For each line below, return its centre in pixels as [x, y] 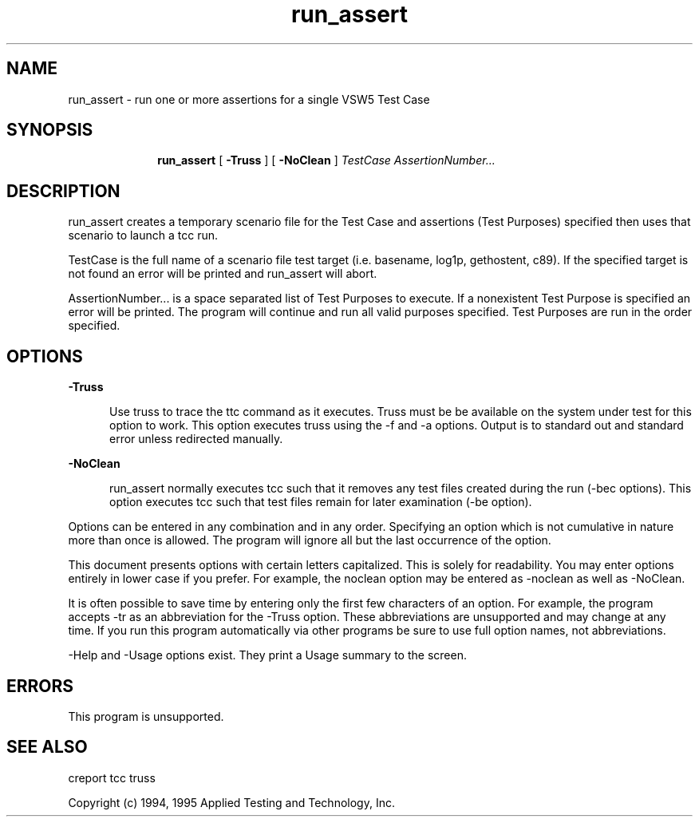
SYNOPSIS [50, 130]
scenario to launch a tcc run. [143, 235]
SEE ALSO [47, 747]
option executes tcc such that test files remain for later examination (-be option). [321, 502]
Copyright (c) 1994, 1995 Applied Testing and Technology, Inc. [231, 802]
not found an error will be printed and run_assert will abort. [223, 274]
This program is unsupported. [146, 716]
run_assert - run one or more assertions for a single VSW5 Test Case [249, 99]
